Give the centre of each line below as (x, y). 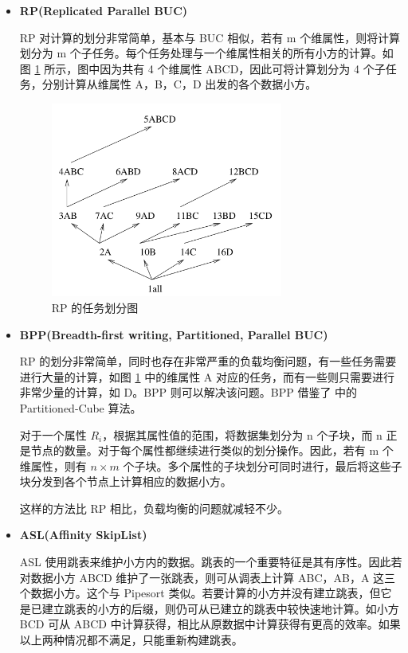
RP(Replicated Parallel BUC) (104, 10)
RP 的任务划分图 (95, 307)
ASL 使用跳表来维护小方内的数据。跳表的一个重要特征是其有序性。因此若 (211, 562)
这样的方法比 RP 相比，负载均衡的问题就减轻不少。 (154, 508)
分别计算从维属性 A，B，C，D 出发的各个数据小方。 (179, 84)
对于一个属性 (53, 434)
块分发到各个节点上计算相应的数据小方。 (126, 481)
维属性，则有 (53, 465)
